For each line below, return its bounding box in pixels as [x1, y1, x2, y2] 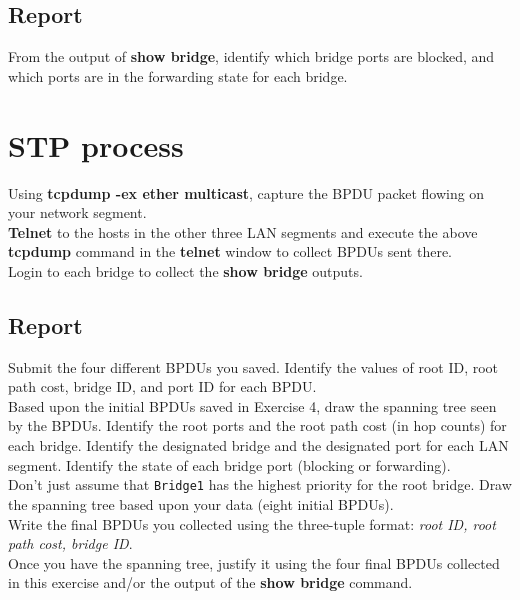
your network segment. [8, 202, 147, 223]
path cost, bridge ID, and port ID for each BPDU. [8, 376, 317, 397]
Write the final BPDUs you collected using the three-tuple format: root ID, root [8, 513, 496, 534]
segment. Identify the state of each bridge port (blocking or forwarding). [8, 454, 451, 475]
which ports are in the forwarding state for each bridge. [8, 65, 348, 86]
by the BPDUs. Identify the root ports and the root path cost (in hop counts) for [8, 415, 507, 436]
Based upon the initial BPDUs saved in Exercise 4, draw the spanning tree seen [8, 395, 497, 416]
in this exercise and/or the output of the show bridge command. [8, 572, 413, 593]
